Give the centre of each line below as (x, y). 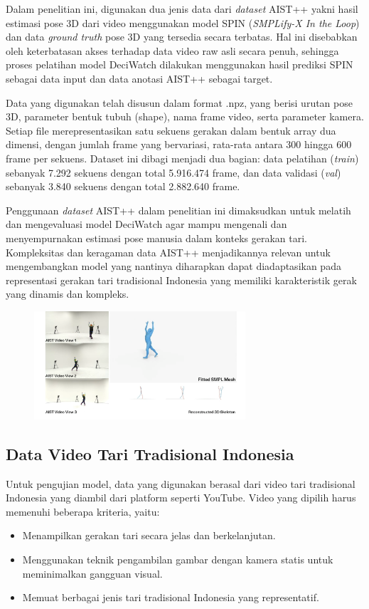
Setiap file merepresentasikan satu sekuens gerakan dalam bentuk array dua (171, 130)
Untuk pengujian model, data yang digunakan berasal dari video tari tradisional (181, 483)
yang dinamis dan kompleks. (68, 294)
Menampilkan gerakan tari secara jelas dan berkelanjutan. (149, 535)
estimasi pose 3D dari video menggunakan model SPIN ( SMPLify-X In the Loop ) (183, 22)
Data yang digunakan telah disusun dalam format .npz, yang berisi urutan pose (179, 102)
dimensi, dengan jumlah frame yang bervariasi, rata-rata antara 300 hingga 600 (179, 144)
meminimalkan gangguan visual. (92, 573)
